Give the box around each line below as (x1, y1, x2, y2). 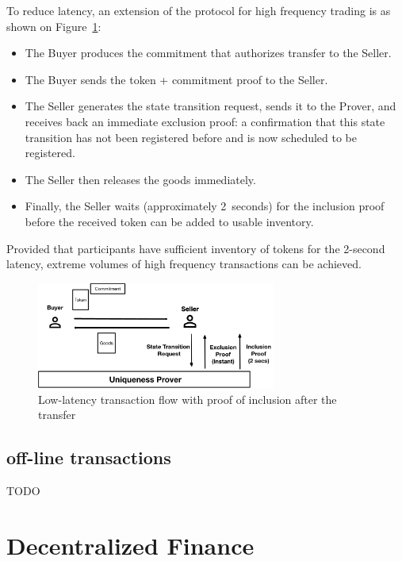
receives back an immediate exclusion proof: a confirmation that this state (25, 113, 385, 129)
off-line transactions (6, 445, 171, 470)
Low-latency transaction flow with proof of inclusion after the (38, 390, 337, 407)
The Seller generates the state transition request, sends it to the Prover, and (25, 98, 396, 114)
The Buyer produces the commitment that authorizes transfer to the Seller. (25, 44, 392, 61)
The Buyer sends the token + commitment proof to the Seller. (25, 71, 328, 87)
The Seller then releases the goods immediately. (25, 171, 256, 187)
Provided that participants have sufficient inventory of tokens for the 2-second (6, 240, 385, 256)
